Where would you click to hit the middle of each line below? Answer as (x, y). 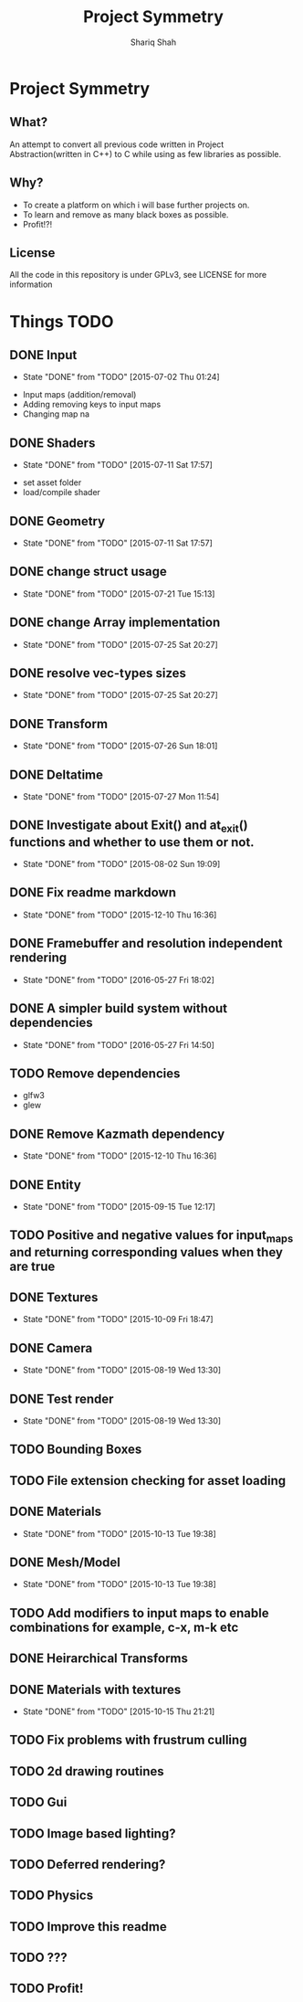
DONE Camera (51, 1348)
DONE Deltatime (56, 774)
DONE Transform (58, 724)
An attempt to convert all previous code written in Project (117, 144)
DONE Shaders (52, 443)
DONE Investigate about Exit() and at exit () (129, 826)
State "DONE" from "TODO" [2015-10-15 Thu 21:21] (119, 1711)
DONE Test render (62, 1398)
